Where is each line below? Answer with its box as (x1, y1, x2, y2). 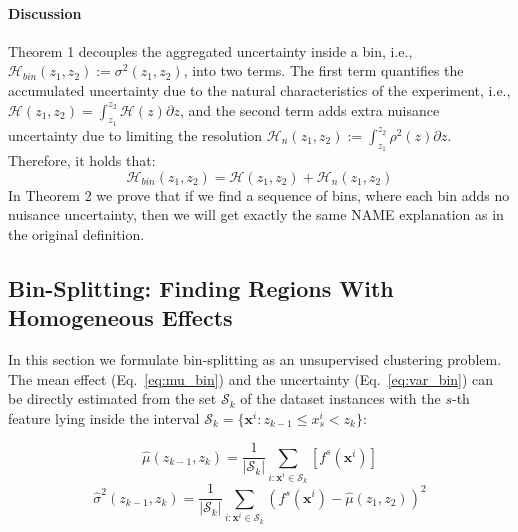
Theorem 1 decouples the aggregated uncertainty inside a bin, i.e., (8, 40, 413, 61)
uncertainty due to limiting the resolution (8, 124, 263, 145)
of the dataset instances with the (240, 388, 441, 409)
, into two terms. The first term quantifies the (183, 60, 464, 81)
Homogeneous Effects (8, 302, 233, 333)
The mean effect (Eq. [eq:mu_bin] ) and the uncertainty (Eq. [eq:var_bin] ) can (8, 368, 494, 389)
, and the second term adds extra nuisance (179, 99, 440, 120)
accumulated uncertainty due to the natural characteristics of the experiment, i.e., (8, 79, 511, 100)
